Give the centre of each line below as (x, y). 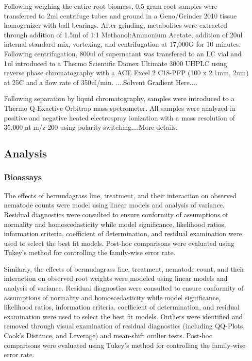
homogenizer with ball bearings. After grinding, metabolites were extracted (116, 25)
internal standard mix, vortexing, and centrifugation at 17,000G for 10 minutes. (122, 44)
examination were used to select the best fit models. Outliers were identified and (124, 316)
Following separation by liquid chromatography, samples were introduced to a (119, 98)
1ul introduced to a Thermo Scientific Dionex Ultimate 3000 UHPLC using (116, 63)
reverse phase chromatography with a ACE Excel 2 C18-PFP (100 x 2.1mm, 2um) (126, 73)
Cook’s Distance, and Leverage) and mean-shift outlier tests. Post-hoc (108, 335)
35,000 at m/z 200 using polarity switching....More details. (91, 127)
